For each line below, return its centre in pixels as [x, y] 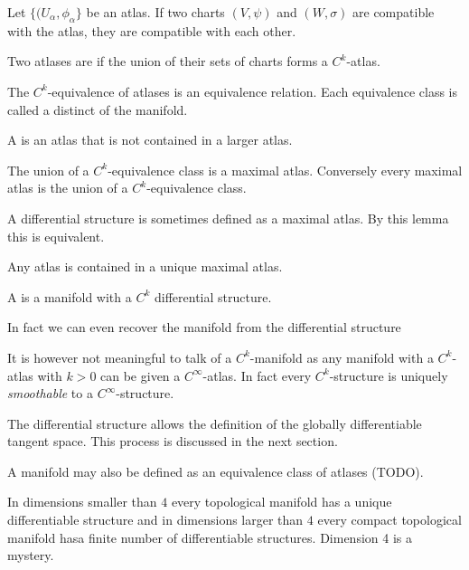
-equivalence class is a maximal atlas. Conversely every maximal [285, 170]
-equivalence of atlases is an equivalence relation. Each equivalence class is [252, 91]
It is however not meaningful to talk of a [120, 357]
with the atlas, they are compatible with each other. [152, 30]
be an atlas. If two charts [155, 12]
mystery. [31, 555]
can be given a [141, 375]
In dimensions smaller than [82, 502]
